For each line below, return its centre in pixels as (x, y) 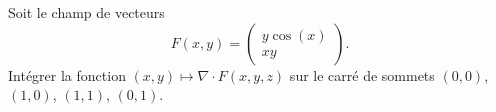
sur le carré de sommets (362, 74)
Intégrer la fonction (67, 74)
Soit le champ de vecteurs (86, 12)
